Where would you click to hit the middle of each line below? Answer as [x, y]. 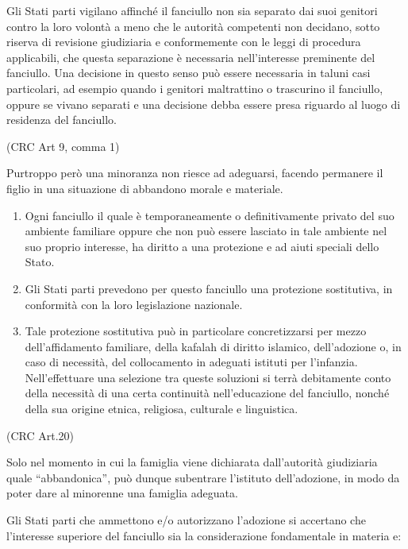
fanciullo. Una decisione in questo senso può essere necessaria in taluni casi [189, 73]
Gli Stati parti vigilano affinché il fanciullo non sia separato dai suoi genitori [192, 10]
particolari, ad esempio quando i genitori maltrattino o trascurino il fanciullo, [195, 88]
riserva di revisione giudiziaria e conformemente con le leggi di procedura [184, 42]
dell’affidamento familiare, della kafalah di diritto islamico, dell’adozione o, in [213, 346]
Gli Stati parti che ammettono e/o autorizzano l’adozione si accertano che [186, 520]
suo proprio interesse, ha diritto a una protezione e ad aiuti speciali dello [202, 246]
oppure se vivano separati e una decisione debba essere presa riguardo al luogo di [204, 104]
